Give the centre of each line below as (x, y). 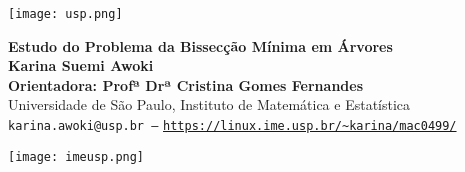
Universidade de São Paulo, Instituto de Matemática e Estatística (209, 104)
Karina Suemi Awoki (81, 65)
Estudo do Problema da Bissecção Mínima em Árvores (200, 45)
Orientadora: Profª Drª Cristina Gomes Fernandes (186, 84)
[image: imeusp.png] (76, 156)
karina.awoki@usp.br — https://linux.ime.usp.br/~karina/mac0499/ (232, 126)
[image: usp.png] (65, 14)
